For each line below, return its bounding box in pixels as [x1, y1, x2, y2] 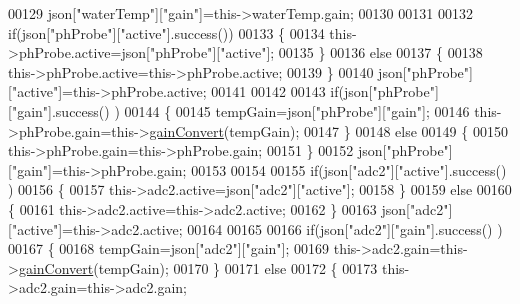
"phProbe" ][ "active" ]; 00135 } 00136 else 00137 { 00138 [149, 42, 483, 63]
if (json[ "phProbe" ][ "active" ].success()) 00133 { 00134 [8, 22, 325, 43]
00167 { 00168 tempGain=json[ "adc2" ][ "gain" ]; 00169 [8, 238, 330, 259]
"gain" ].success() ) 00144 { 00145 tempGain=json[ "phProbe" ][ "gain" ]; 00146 [11, 100, 470, 121]
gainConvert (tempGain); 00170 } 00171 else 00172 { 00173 [18, 257, 378, 278]
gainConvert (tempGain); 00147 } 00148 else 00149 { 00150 [149, 120, 508, 141]
